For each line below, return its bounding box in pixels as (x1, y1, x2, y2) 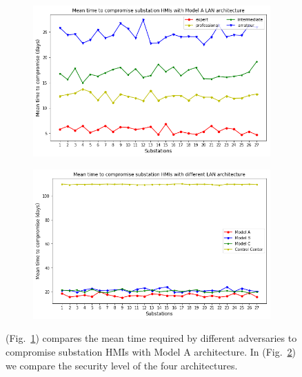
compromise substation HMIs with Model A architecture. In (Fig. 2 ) (6, 345, 296, 359)
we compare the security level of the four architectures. (6, 358, 238, 372)
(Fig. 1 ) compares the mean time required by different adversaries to (6, 331, 297, 345)
